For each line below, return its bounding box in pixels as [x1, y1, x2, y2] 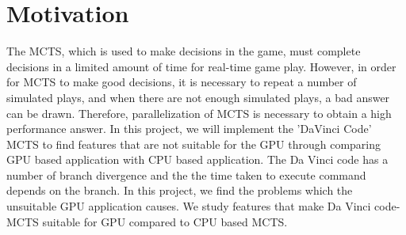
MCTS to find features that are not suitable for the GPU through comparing [6, 135, 381, 152]
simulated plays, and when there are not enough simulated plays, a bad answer [6, 89, 390, 105]
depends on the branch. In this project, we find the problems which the [6, 182, 353, 199]
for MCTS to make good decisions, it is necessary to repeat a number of [6, 74, 357, 90]
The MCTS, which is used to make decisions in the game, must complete [6, 43, 361, 59]
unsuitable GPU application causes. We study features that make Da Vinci [6, 198, 371, 214]
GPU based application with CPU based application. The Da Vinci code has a [6, 151, 389, 168]
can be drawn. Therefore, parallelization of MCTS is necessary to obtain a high [6, 104, 392, 121]
